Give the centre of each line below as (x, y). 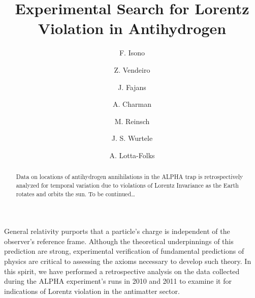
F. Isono (132, 53)
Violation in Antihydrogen (132, 28)
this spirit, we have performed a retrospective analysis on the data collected (122, 271)
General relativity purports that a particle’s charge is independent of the (117, 231)
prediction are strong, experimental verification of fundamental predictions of (124, 251)
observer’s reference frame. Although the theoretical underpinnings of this (119, 241)
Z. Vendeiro (132, 69)
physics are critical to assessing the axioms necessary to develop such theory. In (128, 261)
